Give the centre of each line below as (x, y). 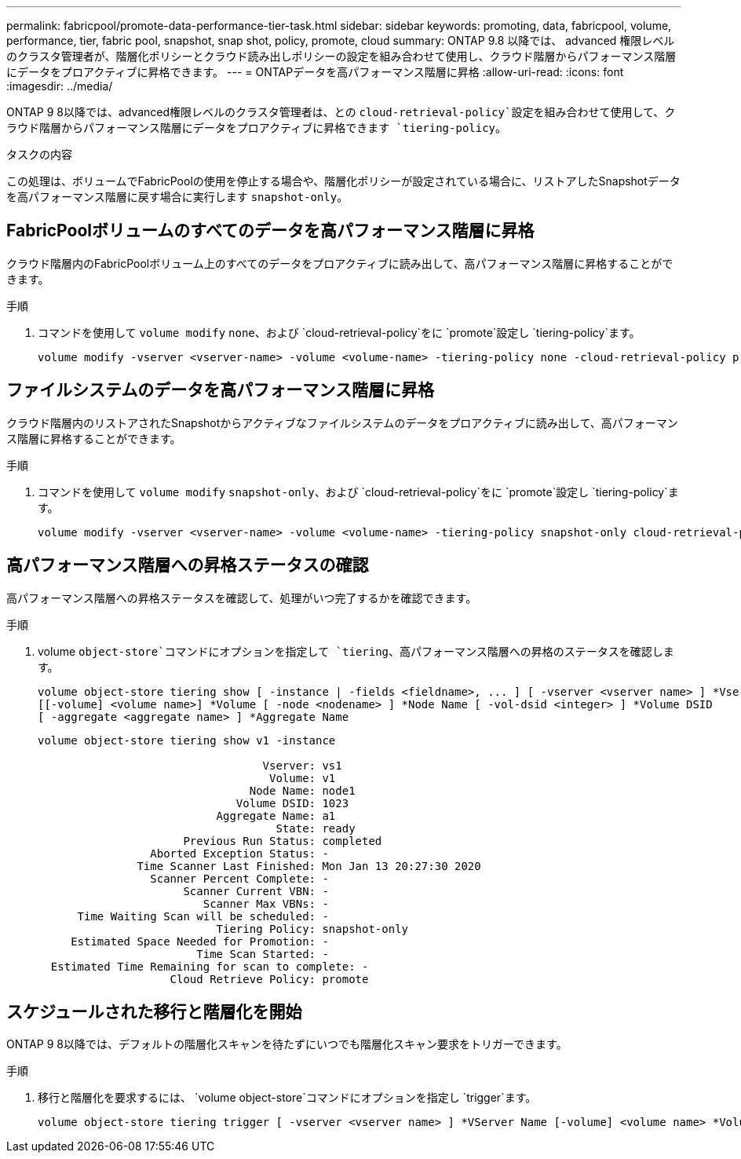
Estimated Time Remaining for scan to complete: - (210, 966)
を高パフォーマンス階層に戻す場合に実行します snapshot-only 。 (177, 197)
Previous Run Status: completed (283, 841)
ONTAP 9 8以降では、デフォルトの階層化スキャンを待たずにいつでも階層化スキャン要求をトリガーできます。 (287, 1044)
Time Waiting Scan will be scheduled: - (203, 916)
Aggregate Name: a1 (276, 815)
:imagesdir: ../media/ (60, 86)
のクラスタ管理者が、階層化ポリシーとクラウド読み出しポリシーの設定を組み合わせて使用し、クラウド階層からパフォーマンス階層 (341, 56)
